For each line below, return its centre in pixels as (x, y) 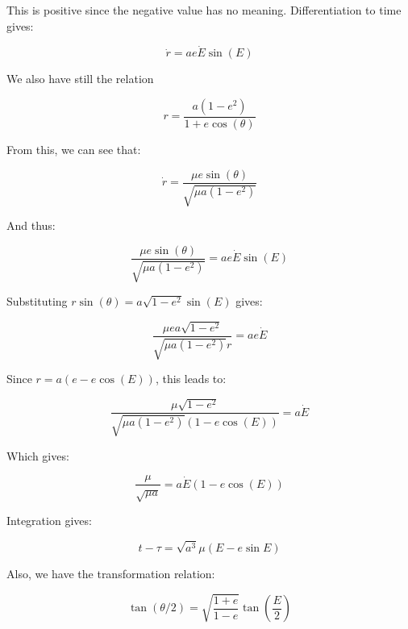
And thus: (31, 225)
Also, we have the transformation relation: (111, 574)
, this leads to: (191, 378)
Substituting (37, 301)
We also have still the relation (80, 79)
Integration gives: (49, 521)
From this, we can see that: (74, 150)
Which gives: (38, 455)
